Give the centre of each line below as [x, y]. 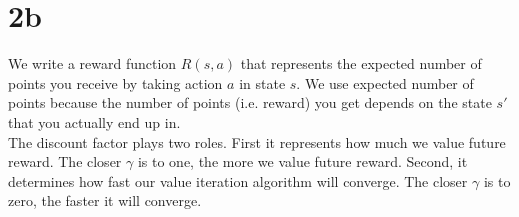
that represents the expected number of [361, 63]
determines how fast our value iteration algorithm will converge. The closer [238, 180]
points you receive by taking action [115, 82]
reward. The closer [65, 161]
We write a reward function [92, 63]
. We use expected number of [385, 82]
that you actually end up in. [94, 121]
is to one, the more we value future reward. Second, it [302, 161]
